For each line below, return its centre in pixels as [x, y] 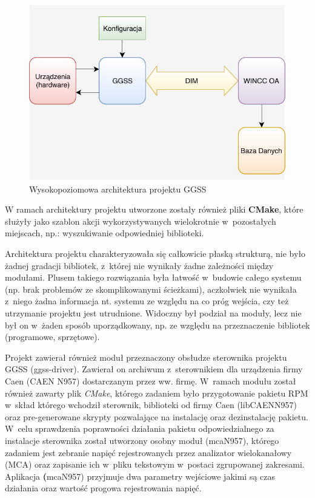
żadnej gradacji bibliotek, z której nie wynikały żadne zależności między [139, 265]
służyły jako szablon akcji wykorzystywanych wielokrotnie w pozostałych [141, 221]
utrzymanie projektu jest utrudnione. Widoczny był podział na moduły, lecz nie [153, 312]
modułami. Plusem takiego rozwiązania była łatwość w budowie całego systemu [153, 277]
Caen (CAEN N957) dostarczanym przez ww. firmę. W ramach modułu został [151, 380]
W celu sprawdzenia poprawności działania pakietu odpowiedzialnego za [140, 428]
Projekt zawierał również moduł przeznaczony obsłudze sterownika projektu [146, 357]
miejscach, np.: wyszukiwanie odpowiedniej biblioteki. [104, 233]
